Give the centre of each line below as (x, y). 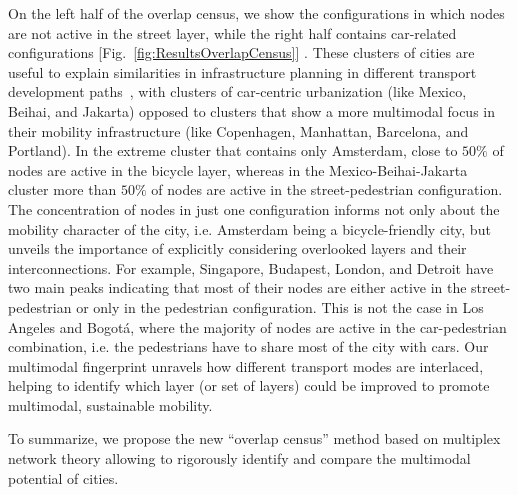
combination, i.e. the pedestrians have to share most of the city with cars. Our (248, 346)
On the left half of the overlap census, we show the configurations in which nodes (256, 13)
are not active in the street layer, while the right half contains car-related (232, 32)
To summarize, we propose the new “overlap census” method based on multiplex (254, 438)
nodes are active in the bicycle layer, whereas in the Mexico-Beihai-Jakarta (238, 169)
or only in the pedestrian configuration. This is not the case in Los (280, 306)
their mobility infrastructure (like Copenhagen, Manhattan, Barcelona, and (238, 130)
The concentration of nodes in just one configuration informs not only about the (254, 208)
